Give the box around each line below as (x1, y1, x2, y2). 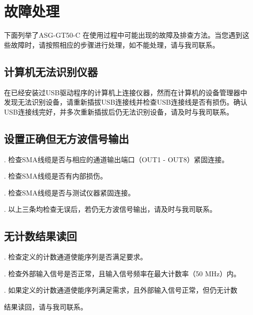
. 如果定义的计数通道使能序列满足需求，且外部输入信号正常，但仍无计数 (4, 285, 238, 295)
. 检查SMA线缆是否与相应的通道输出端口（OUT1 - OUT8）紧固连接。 (4, 154, 229, 164)
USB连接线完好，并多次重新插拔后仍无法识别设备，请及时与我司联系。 (4, 106, 234, 117)
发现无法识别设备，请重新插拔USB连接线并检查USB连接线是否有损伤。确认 (4, 97, 248, 107)
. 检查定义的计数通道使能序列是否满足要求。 (4, 252, 147, 262)
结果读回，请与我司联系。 (4, 301, 87, 312)
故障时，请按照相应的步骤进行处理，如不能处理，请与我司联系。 (10, 39, 219, 50)
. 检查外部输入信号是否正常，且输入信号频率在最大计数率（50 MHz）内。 (4, 268, 241, 278)
